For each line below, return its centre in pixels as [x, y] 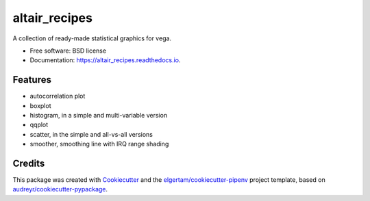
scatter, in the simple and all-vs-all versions [91, 134]
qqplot [39, 125]
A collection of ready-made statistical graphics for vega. [92, 38]
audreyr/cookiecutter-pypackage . [60, 189]
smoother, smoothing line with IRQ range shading [99, 144]
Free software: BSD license [68, 51]
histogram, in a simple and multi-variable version [99, 116]
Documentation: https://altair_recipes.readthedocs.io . [105, 60]
